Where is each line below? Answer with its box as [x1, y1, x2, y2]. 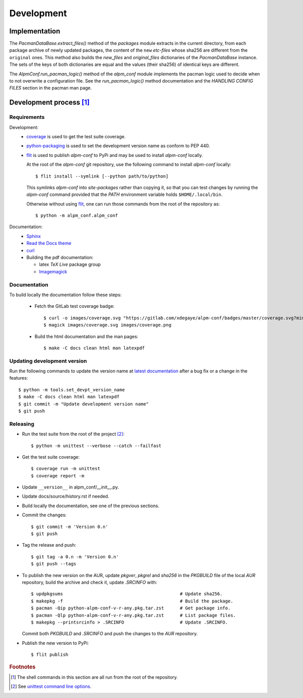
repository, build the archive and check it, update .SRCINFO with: [22, 580, 158, 585]
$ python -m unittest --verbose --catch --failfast [31, 443, 162, 448]
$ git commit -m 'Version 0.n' [31, 524, 109, 529]
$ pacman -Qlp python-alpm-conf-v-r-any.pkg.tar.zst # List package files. [31, 612, 236, 618]
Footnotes [9, 663, 36, 670]
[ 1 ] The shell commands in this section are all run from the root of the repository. [11, 674, 178, 680]
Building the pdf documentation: [26, 255, 93, 261]
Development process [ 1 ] [9, 98, 90, 107]
